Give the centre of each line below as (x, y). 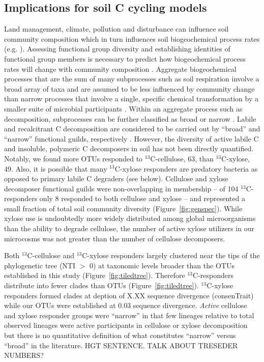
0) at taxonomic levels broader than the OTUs (162, 265)
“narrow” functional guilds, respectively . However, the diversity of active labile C (131, 138)
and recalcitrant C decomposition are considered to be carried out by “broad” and (132, 129)
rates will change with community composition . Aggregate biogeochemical (120, 68)
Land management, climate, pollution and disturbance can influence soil (116, 29)
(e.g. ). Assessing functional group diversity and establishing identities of (117, 49)
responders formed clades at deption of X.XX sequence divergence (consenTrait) (129, 295)
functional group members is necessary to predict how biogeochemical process (125, 58)
